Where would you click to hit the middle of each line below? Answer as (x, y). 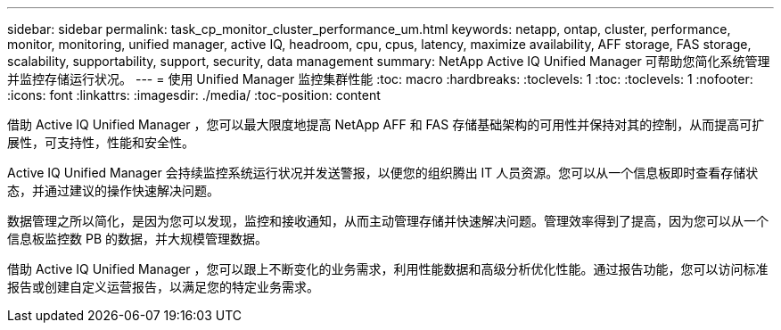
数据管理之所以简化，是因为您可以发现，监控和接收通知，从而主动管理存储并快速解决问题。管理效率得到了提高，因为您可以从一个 (388, 221)
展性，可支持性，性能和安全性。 (101, 142)
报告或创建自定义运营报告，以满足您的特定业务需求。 (163, 287)
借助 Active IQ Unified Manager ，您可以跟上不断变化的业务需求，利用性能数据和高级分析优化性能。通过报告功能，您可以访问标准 (388, 269)
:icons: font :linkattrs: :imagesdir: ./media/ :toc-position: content (194, 95)
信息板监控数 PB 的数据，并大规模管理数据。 (137, 239)
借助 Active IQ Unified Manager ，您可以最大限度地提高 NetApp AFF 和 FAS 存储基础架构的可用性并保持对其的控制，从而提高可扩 (386, 124)
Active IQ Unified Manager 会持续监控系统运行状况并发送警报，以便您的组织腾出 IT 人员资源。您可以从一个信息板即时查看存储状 (383, 173)
